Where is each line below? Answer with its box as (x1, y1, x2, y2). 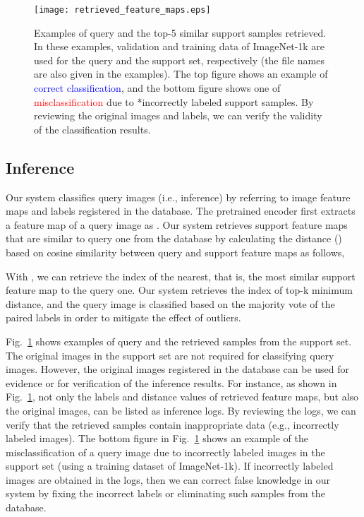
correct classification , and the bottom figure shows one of (34, 81, 281, 95)
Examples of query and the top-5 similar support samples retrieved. (34, 25, 327, 40)
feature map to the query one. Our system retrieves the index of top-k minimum (6, 283, 353, 297)
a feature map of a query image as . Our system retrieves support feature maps (6, 217, 348, 232)
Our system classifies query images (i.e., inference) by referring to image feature (6, 189, 351, 204)
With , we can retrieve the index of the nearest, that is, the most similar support (6, 268, 356, 283)
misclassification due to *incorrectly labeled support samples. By (34, 94, 314, 109)
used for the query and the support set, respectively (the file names (34, 52, 324, 67)
